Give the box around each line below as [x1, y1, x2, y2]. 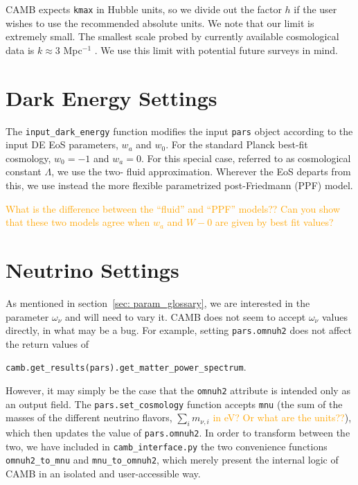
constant [6, 164, 42, 179]
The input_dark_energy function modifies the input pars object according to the [6, 123, 353, 138]
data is [6, 42, 35, 57]
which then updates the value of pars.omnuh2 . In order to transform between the [6, 425, 350, 440]
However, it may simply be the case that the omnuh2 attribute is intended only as [6, 383, 350, 397]
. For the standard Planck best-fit [165, 137, 308, 152]
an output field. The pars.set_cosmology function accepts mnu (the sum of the [6, 396, 343, 411]
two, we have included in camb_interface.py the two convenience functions [6, 439, 328, 453]
